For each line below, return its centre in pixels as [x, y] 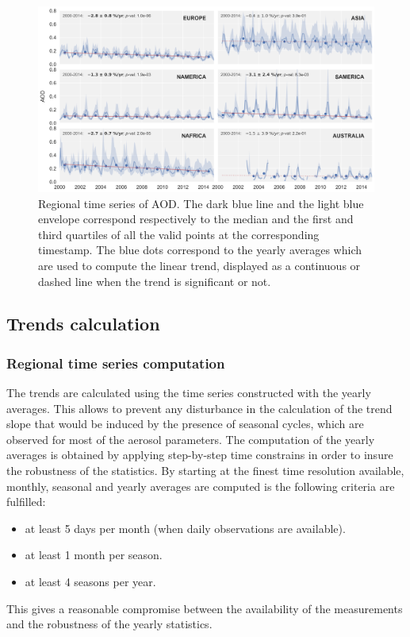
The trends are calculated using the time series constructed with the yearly [189, 393]
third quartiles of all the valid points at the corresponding [179, 234]
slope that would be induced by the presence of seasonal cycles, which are [185, 424]
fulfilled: [26, 502]
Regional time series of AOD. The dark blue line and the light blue [201, 203]
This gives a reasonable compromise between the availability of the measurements [205, 608]
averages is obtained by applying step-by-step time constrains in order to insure [200, 455]
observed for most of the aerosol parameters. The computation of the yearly [191, 439]
